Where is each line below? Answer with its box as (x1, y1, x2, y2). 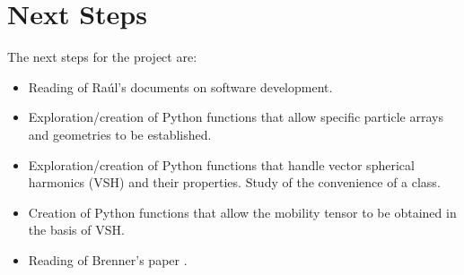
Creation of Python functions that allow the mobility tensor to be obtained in (28, 202, 457, 221)
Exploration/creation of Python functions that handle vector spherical (28, 155, 415, 174)
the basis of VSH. (28, 220, 125, 239)
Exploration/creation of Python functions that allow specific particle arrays (28, 107, 443, 126)
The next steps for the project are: (7, 47, 197, 66)
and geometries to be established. (28, 125, 212, 143)
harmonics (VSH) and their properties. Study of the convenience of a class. (28, 173, 441, 192)
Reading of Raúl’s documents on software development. (28, 77, 333, 96)
